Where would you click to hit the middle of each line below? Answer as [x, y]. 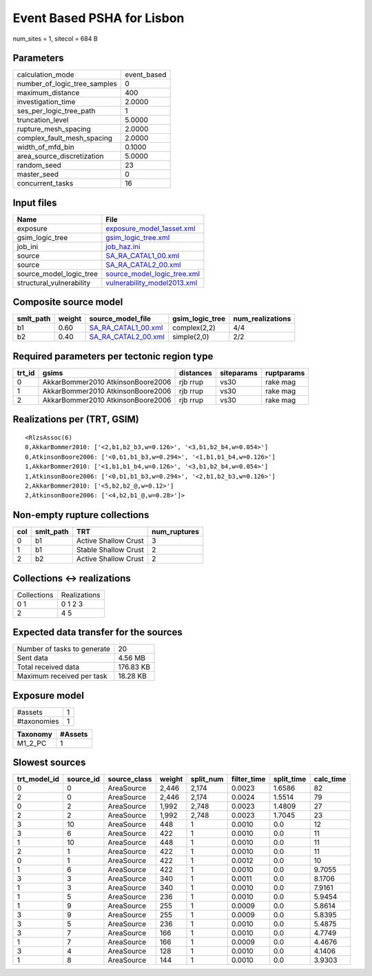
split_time [290, 779]
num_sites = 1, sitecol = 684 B [55, 39]
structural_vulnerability [54, 283]
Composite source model [68, 302]
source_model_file [120, 319]
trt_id [26, 373]
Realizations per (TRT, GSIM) [76, 420]
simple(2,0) [191, 337]
